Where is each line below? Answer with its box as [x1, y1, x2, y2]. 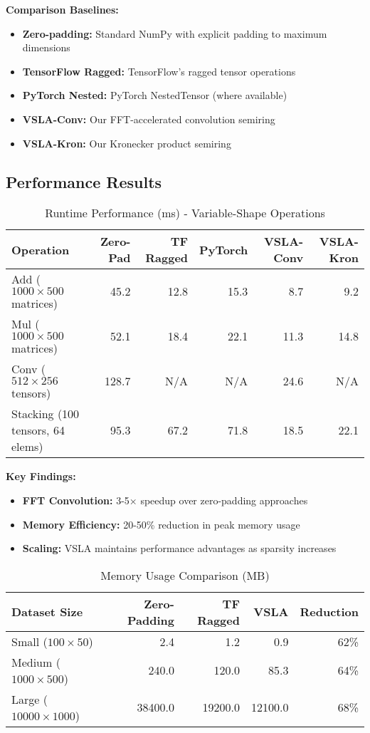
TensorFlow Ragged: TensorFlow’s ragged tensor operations [22, 63, 296, 78]
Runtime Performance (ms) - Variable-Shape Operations [45, 204, 325, 222]
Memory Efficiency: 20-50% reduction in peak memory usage [22, 516, 300, 531]
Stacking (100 [11, 405, 80, 422]
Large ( [11, 690, 48, 707]
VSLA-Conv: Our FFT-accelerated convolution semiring [22, 111, 275, 126]
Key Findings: [6, 469, 76, 484]
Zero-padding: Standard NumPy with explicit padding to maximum [22, 26, 327, 41]
